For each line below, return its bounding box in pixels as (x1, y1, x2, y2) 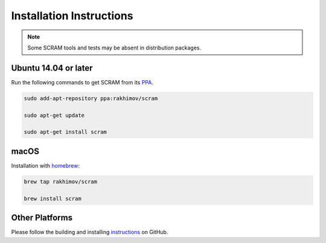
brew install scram (24, 195, 81, 202)
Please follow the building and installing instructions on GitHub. (11, 229, 168, 236)
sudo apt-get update (24, 112, 85, 119)
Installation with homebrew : (11, 162, 80, 169)
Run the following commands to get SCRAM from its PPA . (11, 78, 154, 86)
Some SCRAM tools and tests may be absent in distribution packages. (27, 44, 202, 51)
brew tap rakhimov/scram (24, 178, 98, 185)
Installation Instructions (11, 9, 133, 22)
